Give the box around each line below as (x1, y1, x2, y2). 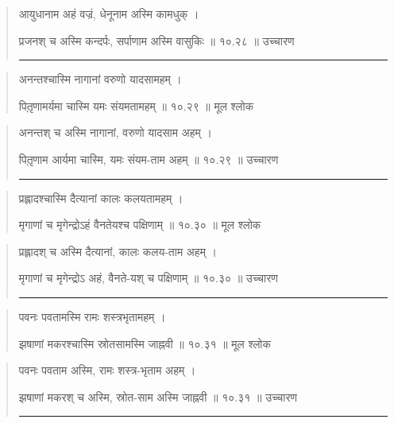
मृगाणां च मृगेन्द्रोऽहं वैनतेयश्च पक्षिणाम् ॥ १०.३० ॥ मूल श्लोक (18, 216, 261, 233)
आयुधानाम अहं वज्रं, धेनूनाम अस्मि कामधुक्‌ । (18, 6, 199, 21)
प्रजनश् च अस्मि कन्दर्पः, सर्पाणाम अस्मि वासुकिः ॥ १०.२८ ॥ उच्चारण (18, 32, 295, 49)
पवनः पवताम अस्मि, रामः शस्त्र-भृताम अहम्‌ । (18, 362, 196, 378)
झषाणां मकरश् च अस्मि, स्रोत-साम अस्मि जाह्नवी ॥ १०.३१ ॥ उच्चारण (18, 388, 298, 405)
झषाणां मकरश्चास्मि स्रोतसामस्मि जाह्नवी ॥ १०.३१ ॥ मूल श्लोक (18, 335, 272, 351)
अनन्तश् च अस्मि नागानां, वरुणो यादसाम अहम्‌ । (18, 124, 212, 141)
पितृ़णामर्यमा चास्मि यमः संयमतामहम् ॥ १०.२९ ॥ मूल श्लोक (18, 97, 254, 114)
